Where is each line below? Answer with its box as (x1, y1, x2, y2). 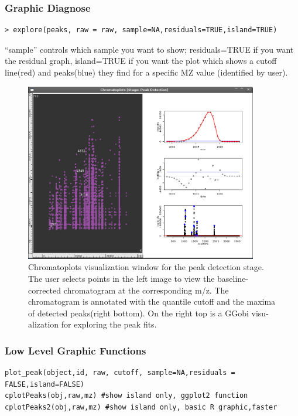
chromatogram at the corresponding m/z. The (63, 284, 229, 296)
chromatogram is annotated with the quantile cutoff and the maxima (28, 295, 276, 308)
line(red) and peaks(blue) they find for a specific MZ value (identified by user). (5, 66, 288, 78)
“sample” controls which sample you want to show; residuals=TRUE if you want (5, 43, 294, 55)
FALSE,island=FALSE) (5, 380, 85, 388)
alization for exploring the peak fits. (28, 318, 157, 330)
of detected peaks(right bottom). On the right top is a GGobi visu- (28, 306, 269, 319)
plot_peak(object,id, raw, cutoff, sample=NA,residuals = (5, 369, 235, 377)
